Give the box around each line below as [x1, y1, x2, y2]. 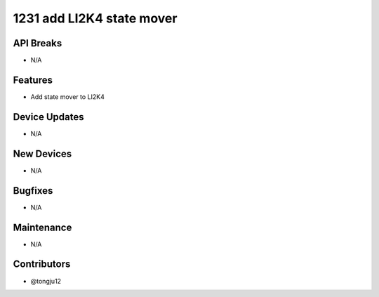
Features [13, 74, 53, 86]
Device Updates [13, 111, 84, 123]
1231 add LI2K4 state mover [13, 11, 178, 26]
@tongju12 [30, 277, 62, 285]
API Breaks [13, 37, 62, 49]
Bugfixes [13, 185, 53, 197]
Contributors [13, 258, 71, 270]
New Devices [13, 147, 72, 159]
